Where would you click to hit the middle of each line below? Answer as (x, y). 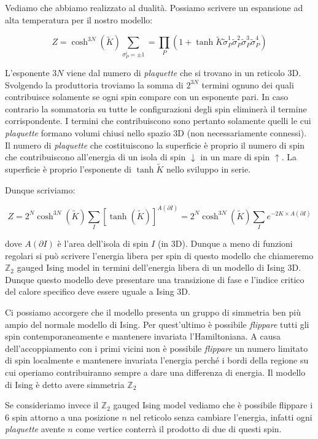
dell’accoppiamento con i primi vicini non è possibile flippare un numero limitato (157, 348)
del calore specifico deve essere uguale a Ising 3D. (98, 291)
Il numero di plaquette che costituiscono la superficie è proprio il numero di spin (155, 145)
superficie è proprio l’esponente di (68, 169)
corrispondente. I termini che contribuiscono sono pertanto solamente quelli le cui (158, 121)
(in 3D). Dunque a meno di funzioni (225, 243)
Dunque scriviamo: (40, 189)
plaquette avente (35, 429)
